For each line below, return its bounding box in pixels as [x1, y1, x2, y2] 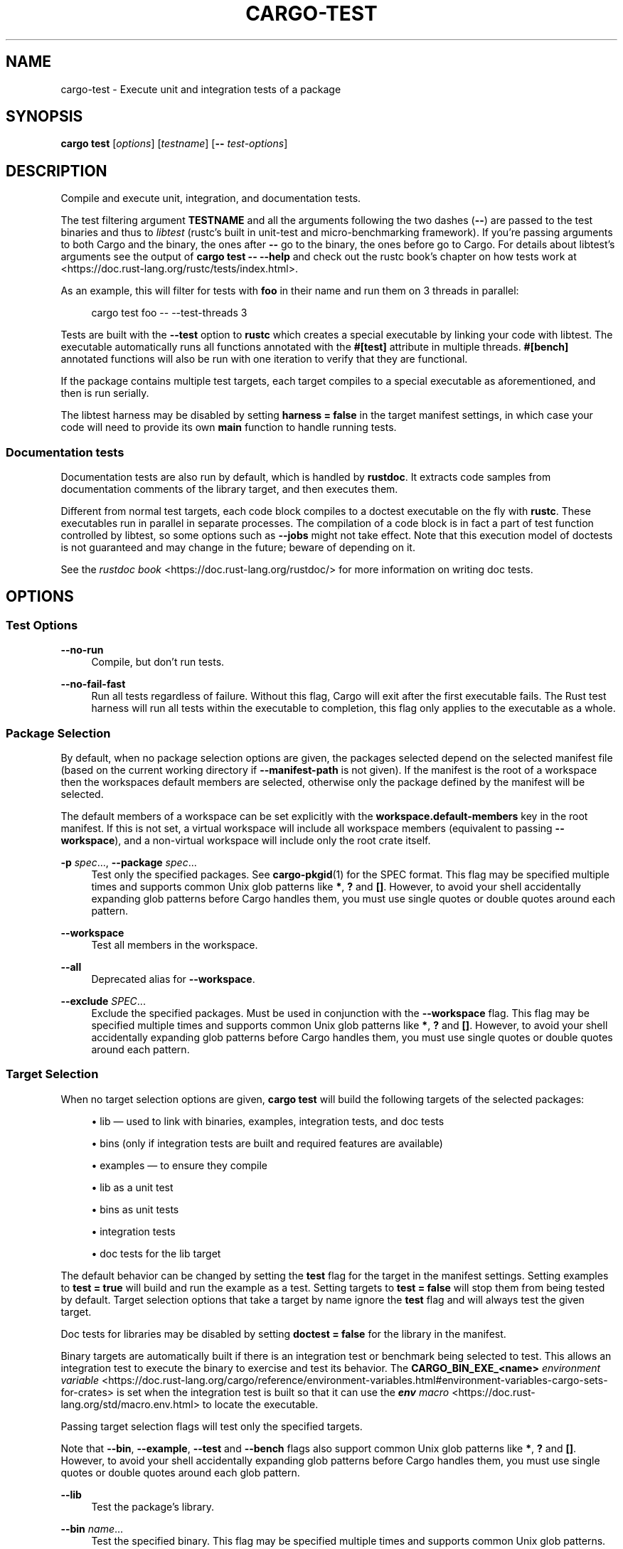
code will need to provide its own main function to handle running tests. [60, 421, 397, 434]
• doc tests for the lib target [91, 1247, 221, 1260]
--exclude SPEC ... [60, 995, 146, 1007]
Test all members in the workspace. [91, 939, 258, 951]
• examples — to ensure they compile [91, 1159, 267, 1171]
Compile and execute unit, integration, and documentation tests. [60, 192, 361, 205]
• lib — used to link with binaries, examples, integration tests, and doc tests [91, 1114, 444, 1127]
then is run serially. [60, 387, 149, 400]
